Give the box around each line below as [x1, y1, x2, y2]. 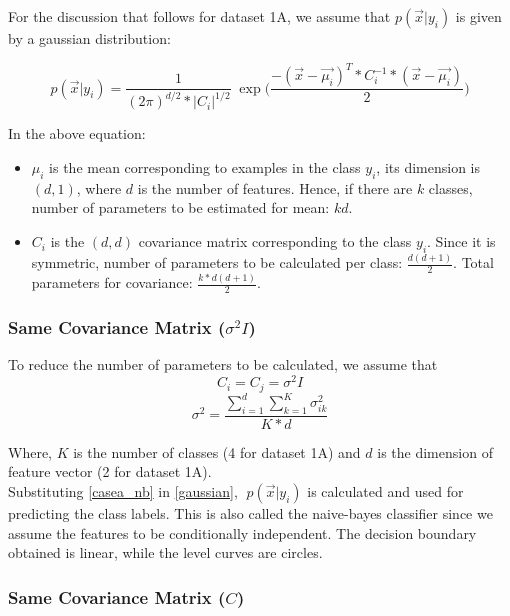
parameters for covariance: [31, 272, 193, 293]
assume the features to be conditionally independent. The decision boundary [8, 522, 477, 543]
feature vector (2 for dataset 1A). [8, 461, 212, 482]
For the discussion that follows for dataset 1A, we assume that [8, 6, 391, 26]
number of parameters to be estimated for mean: [31, 197, 330, 218]
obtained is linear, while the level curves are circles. [8, 542, 323, 563]
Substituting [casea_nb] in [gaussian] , [8, 481, 238, 502]
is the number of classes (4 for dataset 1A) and [73, 441, 361, 462]
